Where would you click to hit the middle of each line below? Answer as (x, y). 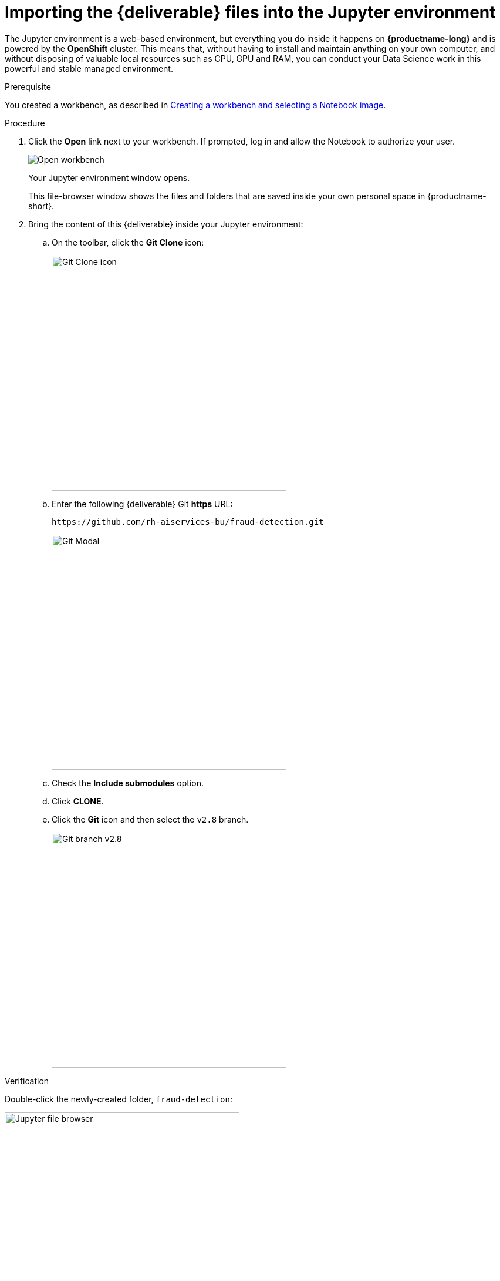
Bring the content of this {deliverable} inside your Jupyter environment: (166, 224)
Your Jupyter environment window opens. (109, 177)
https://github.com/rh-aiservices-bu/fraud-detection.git (188, 522)
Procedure (25, 123)
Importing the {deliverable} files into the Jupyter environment (250, 12)
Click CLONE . (78, 801)
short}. (41, 206)
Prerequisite (28, 86)
